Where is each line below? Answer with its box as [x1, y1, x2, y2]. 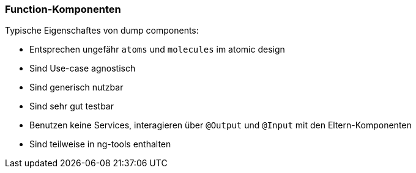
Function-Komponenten [5, 3, 121, 15]
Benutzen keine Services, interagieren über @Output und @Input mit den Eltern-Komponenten [29, 120, 412, 131]
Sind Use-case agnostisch [29, 63, 136, 74]
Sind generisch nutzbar [29, 82, 124, 93]
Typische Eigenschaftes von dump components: [5, 25, 199, 36]
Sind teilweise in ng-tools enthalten [29, 139, 171, 150]
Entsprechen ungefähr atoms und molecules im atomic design [29, 44, 285, 55]
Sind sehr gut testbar [29, 101, 114, 112]
